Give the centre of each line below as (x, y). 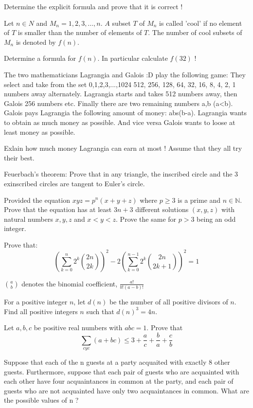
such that (100, 311)
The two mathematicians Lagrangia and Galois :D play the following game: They (125, 74)
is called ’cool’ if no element (201, 23)
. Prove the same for (146, 219)
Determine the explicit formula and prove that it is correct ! (93, 6)
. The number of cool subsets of (195, 32)
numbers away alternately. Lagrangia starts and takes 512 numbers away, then (121, 94)
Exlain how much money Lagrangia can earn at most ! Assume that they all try (123, 148)
